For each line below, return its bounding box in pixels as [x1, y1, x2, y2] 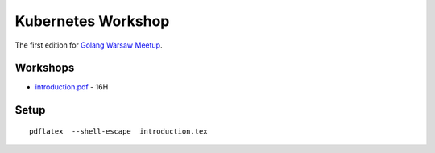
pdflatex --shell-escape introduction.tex [29, 126, 209, 136]
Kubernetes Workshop [14, 12, 170, 30]
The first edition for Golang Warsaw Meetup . [14, 40, 163, 50]
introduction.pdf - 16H [35, 82, 109, 92]
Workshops [14, 61, 75, 75]
